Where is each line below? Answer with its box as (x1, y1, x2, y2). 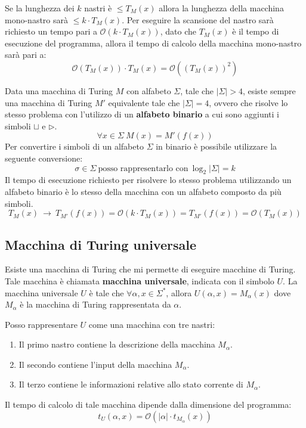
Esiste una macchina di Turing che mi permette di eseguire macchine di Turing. (5, 263, 296, 275)
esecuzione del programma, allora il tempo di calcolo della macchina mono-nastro (5, 36, 302, 49)
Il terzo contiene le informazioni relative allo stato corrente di (18, 378, 243, 390)
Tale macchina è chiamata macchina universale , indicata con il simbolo (5, 274, 274, 287)
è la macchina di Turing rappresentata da (20, 298, 171, 311)
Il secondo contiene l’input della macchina (18, 358, 172, 370)
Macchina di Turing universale (5, 235, 197, 253)
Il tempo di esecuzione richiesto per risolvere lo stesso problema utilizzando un (5, 173, 292, 186)
